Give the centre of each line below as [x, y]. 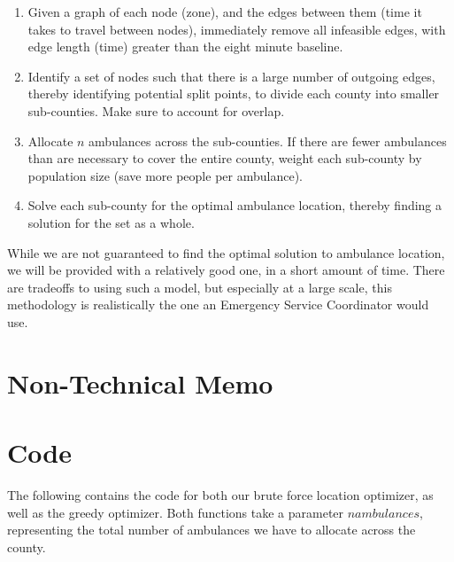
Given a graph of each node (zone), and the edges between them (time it [225, 12]
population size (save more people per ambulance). [165, 175]
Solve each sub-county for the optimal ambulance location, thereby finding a [235, 205]
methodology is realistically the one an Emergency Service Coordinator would [218, 304]
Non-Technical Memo [140, 382]
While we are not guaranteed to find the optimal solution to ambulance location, [226, 252]
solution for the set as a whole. [111, 222]
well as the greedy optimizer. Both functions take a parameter [176, 512]
